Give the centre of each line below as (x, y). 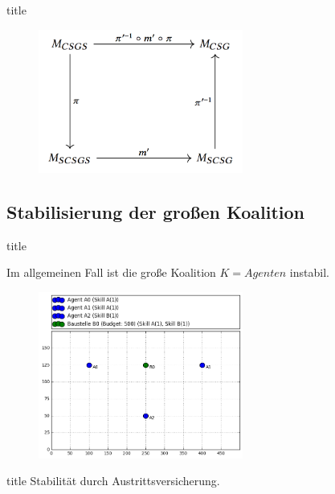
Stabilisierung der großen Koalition (155, 211)
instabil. (309, 272)
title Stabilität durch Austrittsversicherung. (113, 481)
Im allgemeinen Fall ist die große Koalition (111, 272)
